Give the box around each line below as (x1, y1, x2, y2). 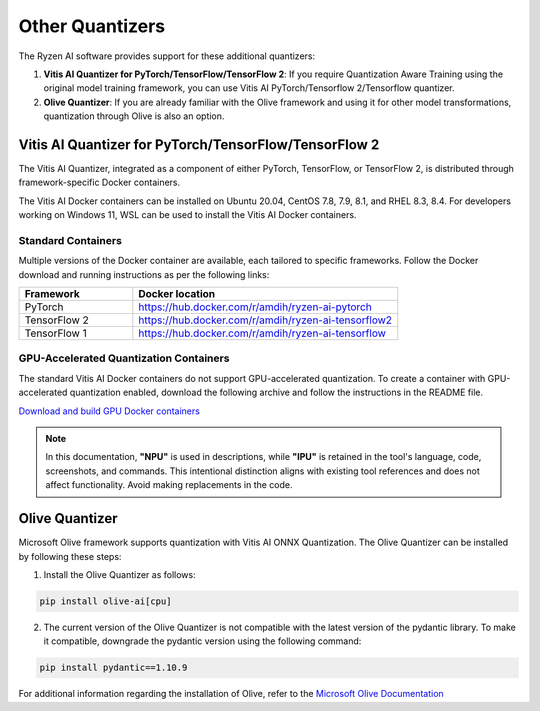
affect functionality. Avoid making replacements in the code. (45, 479, 293, 491)
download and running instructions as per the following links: (18, 268, 270, 280)
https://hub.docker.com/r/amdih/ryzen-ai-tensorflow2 (138, 313, 393, 327)
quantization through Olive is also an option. (43, 110, 225, 122)
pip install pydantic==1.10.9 (39, 662, 188, 674)
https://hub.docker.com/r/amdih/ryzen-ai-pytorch (138, 300, 372, 314)
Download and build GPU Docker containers (18, 405, 200, 417)
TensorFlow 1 (24, 326, 87, 340)
